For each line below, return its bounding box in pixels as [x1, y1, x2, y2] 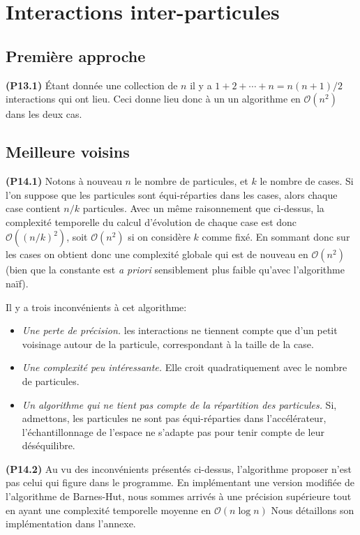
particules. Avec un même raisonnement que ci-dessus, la [82, 201, 324, 216]
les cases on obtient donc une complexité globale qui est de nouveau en [6, 247, 308, 262]
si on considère [128, 229, 190, 244]
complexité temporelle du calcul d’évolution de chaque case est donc [6, 214, 297, 229]
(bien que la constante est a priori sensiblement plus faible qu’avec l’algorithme [6, 262, 345, 277]
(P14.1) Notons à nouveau [6, 173, 122, 188]
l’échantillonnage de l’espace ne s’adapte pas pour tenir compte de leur [22, 424, 324, 439]
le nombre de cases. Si [260, 173, 354, 188]
